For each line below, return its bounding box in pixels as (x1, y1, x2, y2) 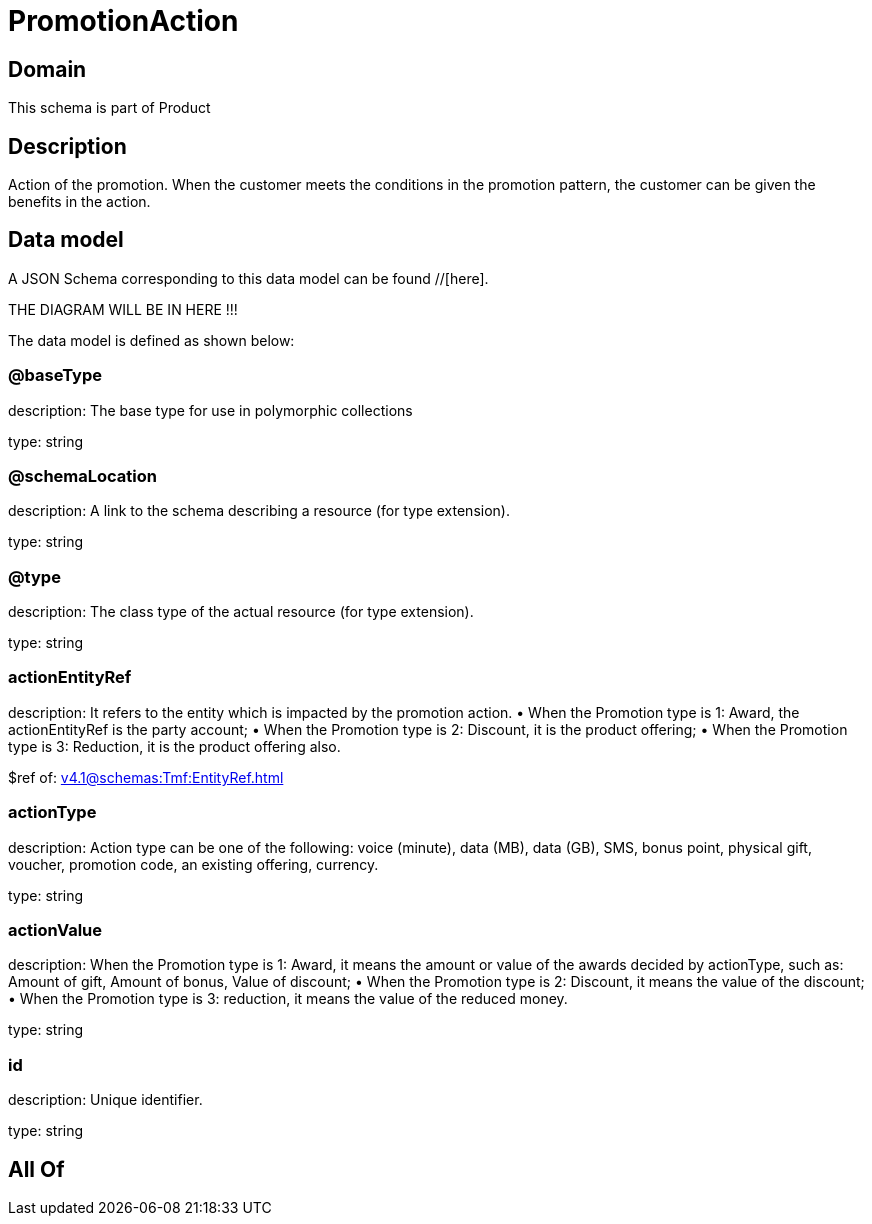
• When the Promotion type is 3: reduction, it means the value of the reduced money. (8, 990, 568, 1008)
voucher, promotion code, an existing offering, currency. (8, 855, 379, 873)
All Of (8, 1156, 65, 1182)
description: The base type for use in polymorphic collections (8, 401, 413, 419)
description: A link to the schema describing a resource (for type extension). (8, 502, 510, 520)
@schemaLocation (8, 465, 157, 486)
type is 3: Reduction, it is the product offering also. (8, 737, 341, 755)
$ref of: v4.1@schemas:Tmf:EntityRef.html (8, 768, 284, 786)
